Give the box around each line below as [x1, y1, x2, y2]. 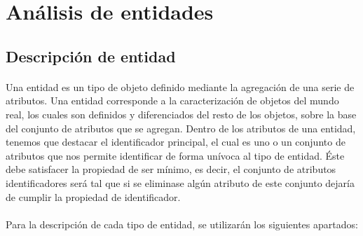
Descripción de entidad [6, 45, 176, 67]
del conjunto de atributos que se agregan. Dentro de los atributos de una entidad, [6, 120, 356, 135]
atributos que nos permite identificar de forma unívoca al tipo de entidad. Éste [6, 148, 345, 162]
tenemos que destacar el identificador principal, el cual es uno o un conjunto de [6, 134, 345, 149]
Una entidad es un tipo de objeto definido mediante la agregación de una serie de [6, 79, 355, 94]
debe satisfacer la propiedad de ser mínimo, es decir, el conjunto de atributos [6, 162, 336, 176]
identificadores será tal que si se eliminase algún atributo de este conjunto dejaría [6, 175, 355, 190]
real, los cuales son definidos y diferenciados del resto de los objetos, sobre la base [6, 106, 357, 121]
